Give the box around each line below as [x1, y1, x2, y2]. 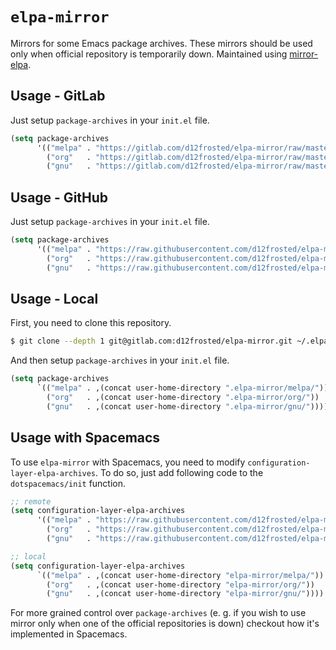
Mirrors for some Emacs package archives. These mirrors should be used [10, 37, 313, 49]
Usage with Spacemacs [10, 429, 161, 447]
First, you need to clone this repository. [10, 317, 172, 329]
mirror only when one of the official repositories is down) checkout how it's [10, 618, 320, 630]
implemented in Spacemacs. [10, 628, 128, 640]
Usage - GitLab [10, 88, 106, 105]
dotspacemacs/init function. [10, 477, 127, 489]
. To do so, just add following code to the [95, 466, 264, 478]
